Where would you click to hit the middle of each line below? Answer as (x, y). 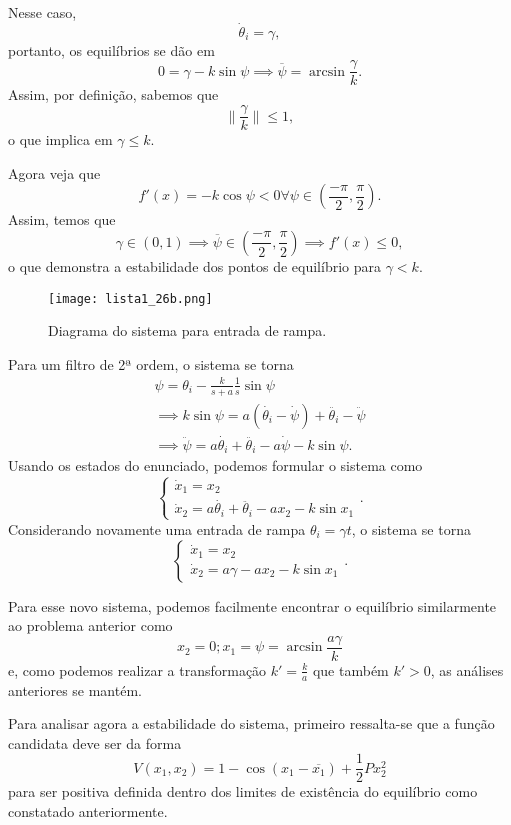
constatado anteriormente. (88, 811)
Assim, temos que (62, 219)
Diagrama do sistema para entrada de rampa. (187, 330)
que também (350, 669)
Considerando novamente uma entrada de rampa (157, 528)
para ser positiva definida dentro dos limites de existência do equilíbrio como (243, 791)
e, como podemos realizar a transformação (137, 669)
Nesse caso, (42, 12)
